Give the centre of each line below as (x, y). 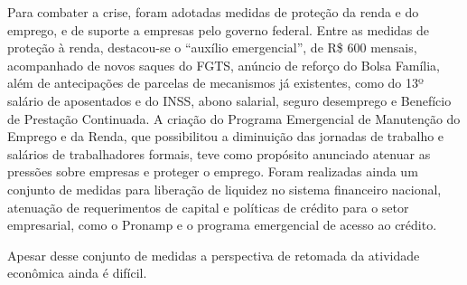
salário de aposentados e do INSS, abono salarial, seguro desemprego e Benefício (229, 100)
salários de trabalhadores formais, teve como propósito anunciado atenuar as (219, 153)
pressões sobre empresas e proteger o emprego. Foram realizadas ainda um (213, 171)
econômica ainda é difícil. (77, 273)
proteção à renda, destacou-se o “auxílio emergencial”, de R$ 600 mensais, (212, 47)
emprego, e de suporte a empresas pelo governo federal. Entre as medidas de (219, 29)
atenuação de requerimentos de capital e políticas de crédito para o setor (208, 207)
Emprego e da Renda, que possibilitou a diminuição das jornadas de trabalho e (226, 136)
